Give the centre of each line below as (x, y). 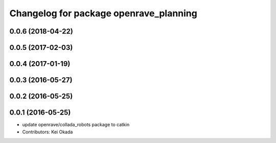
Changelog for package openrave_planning (103, 13)
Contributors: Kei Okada (48, 132)
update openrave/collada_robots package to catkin (76, 125)
